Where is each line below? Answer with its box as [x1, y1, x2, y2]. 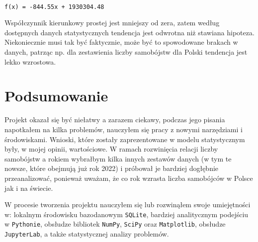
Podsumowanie [4, 85, 108, 106]
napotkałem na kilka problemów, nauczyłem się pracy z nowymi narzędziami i [4, 124, 243, 134]
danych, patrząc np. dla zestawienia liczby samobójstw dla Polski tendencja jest [4, 47, 248, 57]
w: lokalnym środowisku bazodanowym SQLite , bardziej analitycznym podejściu [4, 209, 249, 219]
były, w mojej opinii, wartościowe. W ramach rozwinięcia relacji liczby [4, 144, 218, 154]
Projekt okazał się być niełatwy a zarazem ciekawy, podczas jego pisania [4, 114, 225, 125]
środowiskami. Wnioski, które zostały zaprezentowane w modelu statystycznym [4, 134, 245, 144]
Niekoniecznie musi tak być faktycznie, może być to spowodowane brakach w [4, 37, 238, 47]
